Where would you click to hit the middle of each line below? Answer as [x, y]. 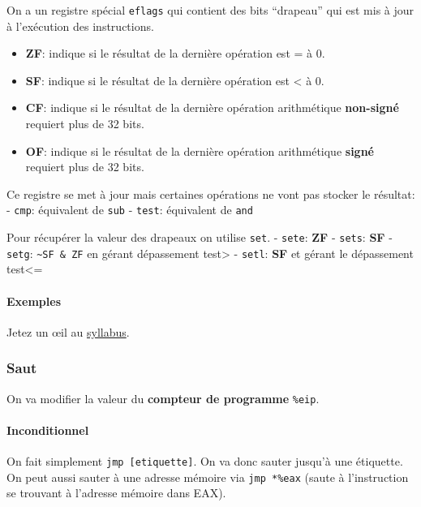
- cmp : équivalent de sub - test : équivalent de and [130, 210]
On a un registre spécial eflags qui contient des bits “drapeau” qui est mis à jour [210, 10]
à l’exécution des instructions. [80, 26]
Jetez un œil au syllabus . [68, 331]
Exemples [34, 301]
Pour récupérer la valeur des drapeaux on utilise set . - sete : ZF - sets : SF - [200, 237]
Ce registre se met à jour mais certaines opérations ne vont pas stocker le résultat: [211, 193]
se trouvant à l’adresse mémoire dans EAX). [116, 493]
